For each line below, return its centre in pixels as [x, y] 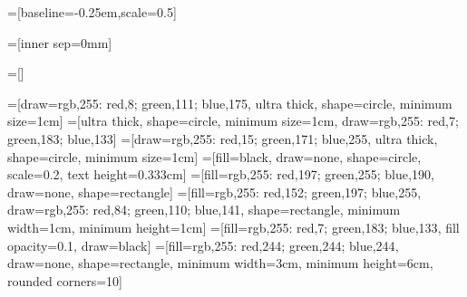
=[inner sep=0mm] [60, 42]
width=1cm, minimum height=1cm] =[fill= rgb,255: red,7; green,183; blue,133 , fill [233, 227]
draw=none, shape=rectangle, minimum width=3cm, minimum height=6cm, [220, 263]
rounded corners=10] [65, 280]
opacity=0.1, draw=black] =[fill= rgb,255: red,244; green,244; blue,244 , [203, 245]
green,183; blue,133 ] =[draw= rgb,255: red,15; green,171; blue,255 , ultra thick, [223, 138]
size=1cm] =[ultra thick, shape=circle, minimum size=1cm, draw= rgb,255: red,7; [233, 121]
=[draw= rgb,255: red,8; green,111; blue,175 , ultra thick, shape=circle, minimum [230, 103]
